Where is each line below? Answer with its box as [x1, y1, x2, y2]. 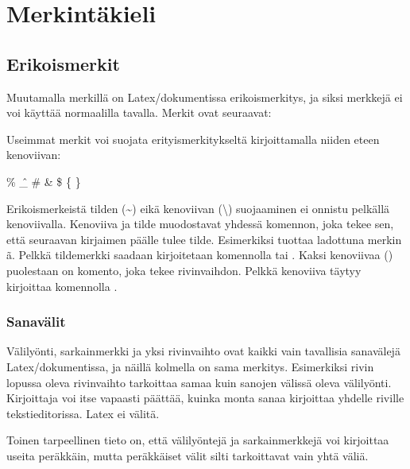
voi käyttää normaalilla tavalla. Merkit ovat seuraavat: [6, 104, 272, 121]
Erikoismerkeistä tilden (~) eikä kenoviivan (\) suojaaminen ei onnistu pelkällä [6, 200, 390, 216]
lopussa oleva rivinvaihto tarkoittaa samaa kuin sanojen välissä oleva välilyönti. [6, 374, 392, 390]
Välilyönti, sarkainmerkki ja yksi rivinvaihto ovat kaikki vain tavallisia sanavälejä [6, 343, 400, 359]
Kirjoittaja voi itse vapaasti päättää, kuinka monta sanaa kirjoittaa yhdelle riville [6, 390, 404, 406]
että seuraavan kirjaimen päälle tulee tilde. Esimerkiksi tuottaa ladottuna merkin [6, 231, 402, 247]
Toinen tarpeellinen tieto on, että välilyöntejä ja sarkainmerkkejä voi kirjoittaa [6, 432, 389, 448]
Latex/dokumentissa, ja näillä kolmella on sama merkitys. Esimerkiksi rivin [6, 358, 374, 374]
